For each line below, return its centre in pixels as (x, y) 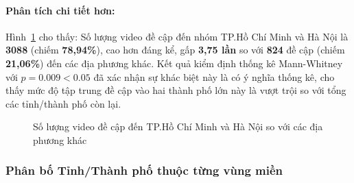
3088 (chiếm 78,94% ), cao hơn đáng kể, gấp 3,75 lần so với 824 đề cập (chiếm (175, 50)
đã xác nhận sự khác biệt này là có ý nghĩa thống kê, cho (214, 76)
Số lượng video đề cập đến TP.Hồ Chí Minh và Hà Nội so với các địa (178, 126)
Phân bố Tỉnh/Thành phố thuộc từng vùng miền (144, 170)
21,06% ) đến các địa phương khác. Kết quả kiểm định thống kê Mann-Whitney (174, 63)
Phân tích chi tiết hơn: (60, 10)
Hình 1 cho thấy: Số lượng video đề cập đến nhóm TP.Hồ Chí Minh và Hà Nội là (177, 36)
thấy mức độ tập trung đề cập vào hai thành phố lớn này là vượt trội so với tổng (176, 90)
